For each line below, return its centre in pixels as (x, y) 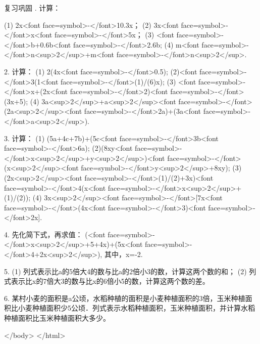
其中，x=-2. (123, 254)
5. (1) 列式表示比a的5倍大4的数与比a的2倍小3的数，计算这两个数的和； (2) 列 (130, 271)
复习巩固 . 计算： (32, 8)
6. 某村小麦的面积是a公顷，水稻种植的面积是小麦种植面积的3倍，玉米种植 (125, 298)
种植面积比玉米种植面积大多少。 (57, 318)
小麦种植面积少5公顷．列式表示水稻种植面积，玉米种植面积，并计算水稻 (136, 308)
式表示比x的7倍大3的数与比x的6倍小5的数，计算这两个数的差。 (107, 281)
